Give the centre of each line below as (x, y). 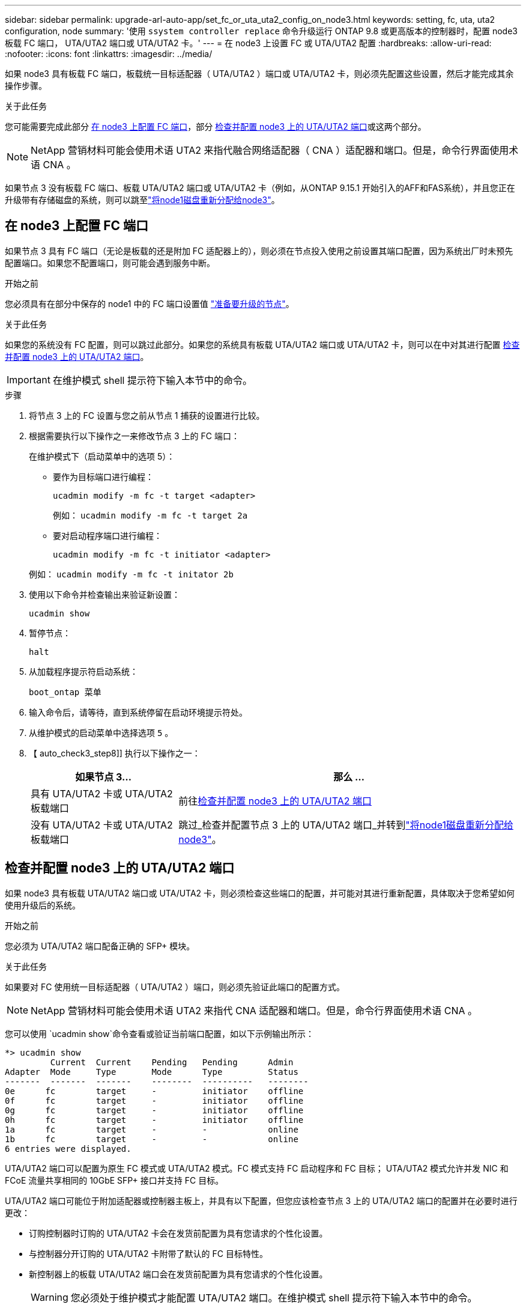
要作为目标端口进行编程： (103, 476)
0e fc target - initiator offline (154, 1091)
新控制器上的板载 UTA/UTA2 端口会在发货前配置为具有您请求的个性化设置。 (178, 1274)
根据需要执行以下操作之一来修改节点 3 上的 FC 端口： (134, 436)
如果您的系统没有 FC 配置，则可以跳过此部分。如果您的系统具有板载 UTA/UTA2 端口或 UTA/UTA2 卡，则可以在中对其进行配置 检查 (262, 344)
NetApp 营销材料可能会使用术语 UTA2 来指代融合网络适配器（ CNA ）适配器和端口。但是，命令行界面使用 (270, 150)
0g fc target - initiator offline (154, 1110)
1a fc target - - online (152, 1129)
